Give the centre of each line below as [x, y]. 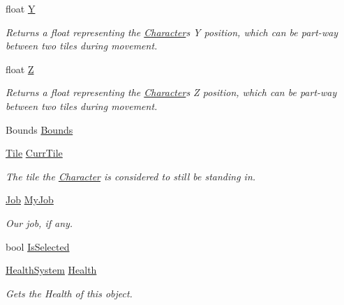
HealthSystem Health [51, 270]
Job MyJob [30, 200]
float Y [21, 8]
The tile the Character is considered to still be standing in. [131, 176]
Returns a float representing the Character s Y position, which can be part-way [172, 32]
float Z [20, 69]
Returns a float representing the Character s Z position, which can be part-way [171, 92]
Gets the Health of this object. [69, 293]
